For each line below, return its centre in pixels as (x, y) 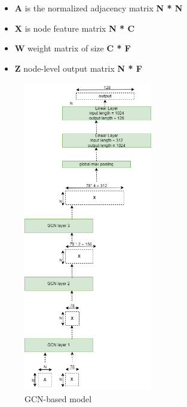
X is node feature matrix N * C (75, 28)
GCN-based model (58, 398)
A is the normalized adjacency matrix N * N (99, 8)
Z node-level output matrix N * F (78, 68)
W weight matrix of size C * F (73, 48)
